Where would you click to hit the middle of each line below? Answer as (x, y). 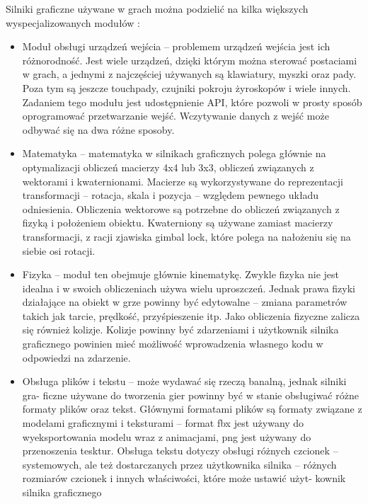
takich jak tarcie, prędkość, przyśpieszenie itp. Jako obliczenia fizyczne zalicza (191, 315)
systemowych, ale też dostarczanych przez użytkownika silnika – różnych (179, 464)
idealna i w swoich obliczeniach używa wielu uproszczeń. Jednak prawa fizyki (189, 288)
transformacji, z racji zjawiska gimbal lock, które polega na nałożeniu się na (186, 236)
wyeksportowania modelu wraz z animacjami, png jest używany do (167, 436)
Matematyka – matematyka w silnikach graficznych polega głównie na (174, 153)
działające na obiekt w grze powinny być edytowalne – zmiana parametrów (185, 302)
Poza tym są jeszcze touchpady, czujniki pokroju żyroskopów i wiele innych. (186, 87)
